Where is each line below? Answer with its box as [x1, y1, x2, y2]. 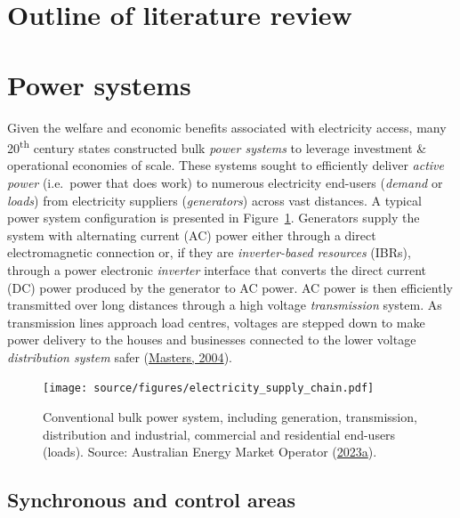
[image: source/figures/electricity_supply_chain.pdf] [43, 382, 375, 395]
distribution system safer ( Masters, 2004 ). [7, 347, 232, 366]
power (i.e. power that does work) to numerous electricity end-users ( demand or [7, 173, 443, 191]
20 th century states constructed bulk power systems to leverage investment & [7, 136, 427, 157]
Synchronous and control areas [7, 486, 295, 514]
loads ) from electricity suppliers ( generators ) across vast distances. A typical [7, 190, 422, 209]
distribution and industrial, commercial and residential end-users [43, 425, 396, 443]
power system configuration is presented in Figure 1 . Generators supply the [7, 208, 420, 227]
